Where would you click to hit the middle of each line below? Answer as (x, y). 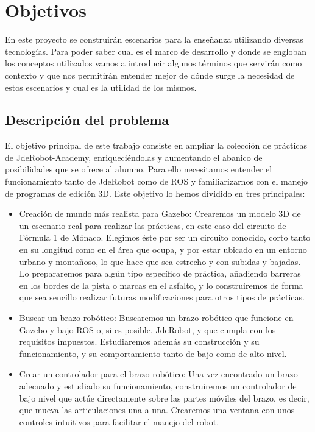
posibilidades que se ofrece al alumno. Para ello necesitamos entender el (139, 169)
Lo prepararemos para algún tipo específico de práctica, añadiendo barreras (160, 273)
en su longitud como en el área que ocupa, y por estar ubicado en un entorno (163, 250)
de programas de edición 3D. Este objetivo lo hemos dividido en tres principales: (155, 193)
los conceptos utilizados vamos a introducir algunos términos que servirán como (154, 63)
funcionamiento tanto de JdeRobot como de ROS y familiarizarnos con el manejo (156, 181)
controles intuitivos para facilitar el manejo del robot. (119, 421)
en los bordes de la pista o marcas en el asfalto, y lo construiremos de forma (161, 285)
